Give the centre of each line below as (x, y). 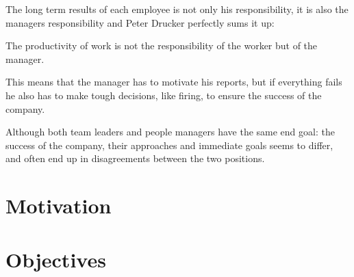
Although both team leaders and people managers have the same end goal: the (170, 132)
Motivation (59, 206)
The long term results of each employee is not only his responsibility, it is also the (177, 9)
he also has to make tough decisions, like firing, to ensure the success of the (164, 95)
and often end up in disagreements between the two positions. (135, 158)
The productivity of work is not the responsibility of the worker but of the (162, 45)
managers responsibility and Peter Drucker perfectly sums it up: (140, 22)
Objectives (56, 259)
